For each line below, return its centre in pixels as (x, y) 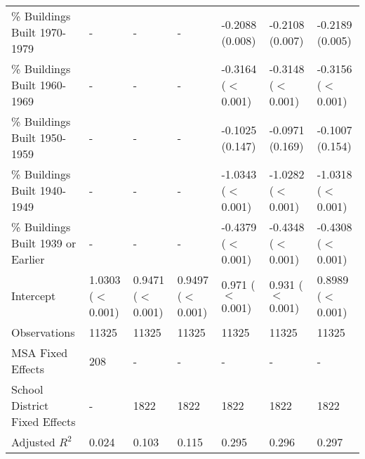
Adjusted (33, 442)
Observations (43, 332)
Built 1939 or (44, 243)
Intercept (34, 296)
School (27, 389)
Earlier (28, 259)
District (30, 405)
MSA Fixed (40, 353)
